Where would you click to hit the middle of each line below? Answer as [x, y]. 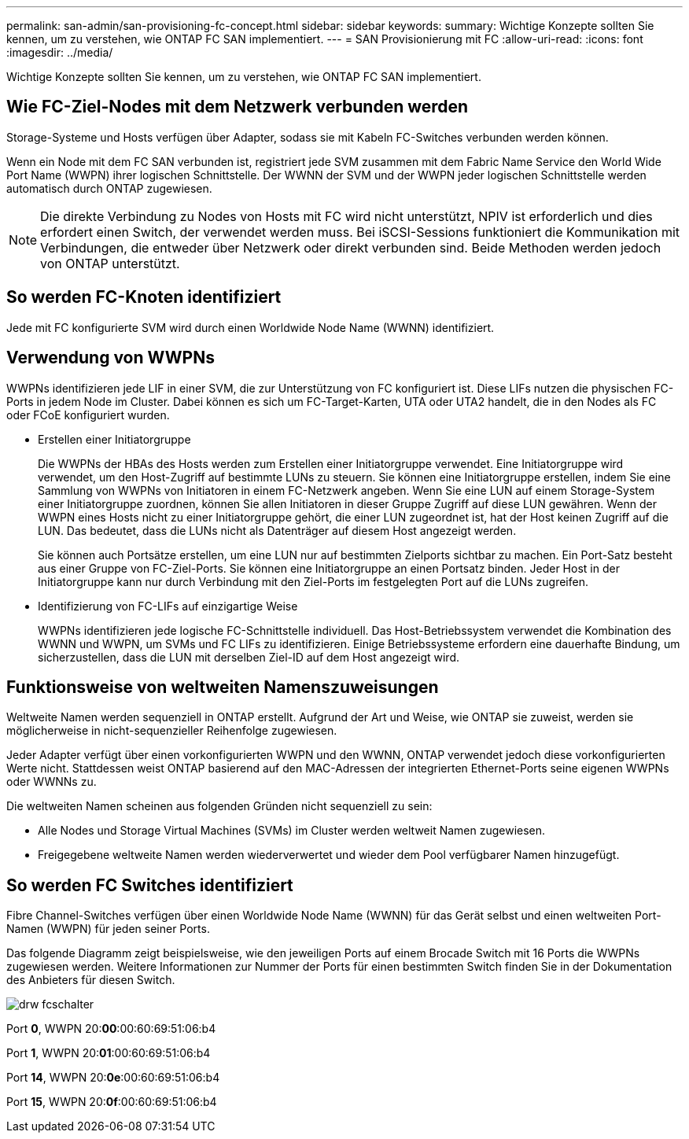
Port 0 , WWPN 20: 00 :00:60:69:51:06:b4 [111, 1029]
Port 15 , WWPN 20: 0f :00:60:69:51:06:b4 [112, 1102]
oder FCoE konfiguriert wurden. [88, 415]
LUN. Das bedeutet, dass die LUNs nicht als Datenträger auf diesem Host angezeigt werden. [277, 530]
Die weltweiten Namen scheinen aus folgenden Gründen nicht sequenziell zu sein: [219, 806]
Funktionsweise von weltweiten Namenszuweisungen [223, 687]
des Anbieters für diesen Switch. [91, 980]
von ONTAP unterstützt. [110, 263]
